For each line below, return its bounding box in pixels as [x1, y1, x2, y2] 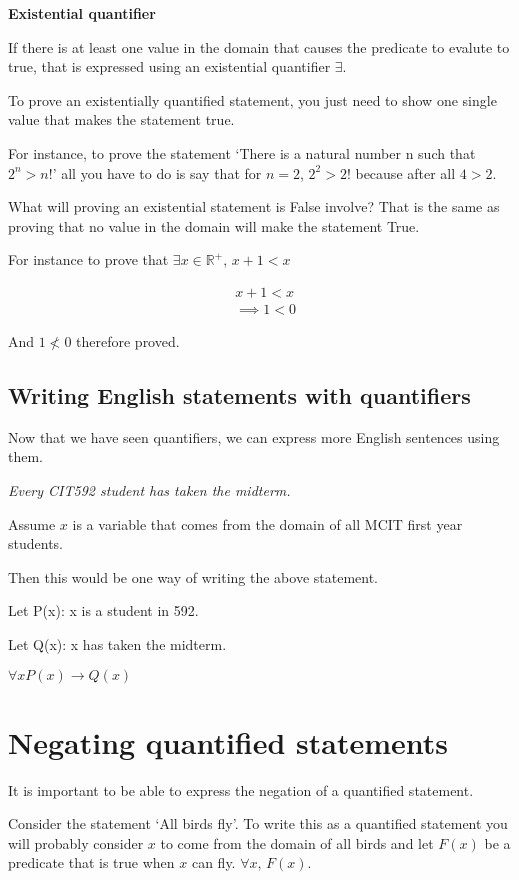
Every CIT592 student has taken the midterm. [8, 479, 291, 500]
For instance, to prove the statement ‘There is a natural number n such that [8, 142, 476, 163]
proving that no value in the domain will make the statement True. [8, 215, 420, 236]
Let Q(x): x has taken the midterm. [8, 633, 227, 654]
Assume [8, 513, 56, 534]
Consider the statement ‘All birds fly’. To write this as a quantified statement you [8, 813, 508, 834]
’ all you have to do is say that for [52, 162, 262, 183]
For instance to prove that [8, 249, 169, 270]
